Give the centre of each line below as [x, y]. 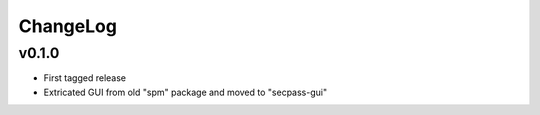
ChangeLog [67, 26]
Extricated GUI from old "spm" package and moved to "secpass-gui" [185, 92]
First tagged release [85, 78]
